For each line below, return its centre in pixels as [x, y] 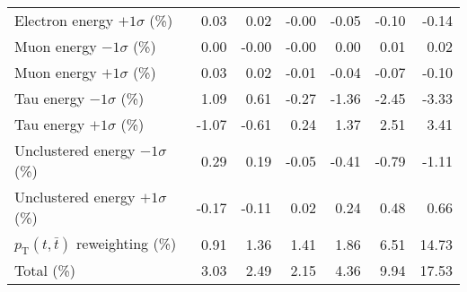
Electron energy [64, 20]
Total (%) [45, 271]
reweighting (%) [127, 243]
